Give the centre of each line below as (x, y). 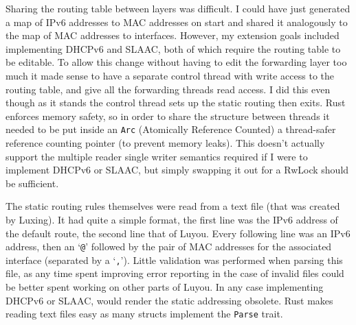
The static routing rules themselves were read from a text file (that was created (173, 206)
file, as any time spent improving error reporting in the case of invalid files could (175, 273)
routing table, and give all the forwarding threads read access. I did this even (168, 89)
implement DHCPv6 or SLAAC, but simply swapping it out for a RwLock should (177, 170)
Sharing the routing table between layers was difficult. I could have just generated (178, 8)
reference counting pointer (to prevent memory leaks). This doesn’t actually (165, 143)
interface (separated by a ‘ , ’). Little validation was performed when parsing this (174, 260)
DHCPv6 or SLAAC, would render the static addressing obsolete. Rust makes (169, 300)
